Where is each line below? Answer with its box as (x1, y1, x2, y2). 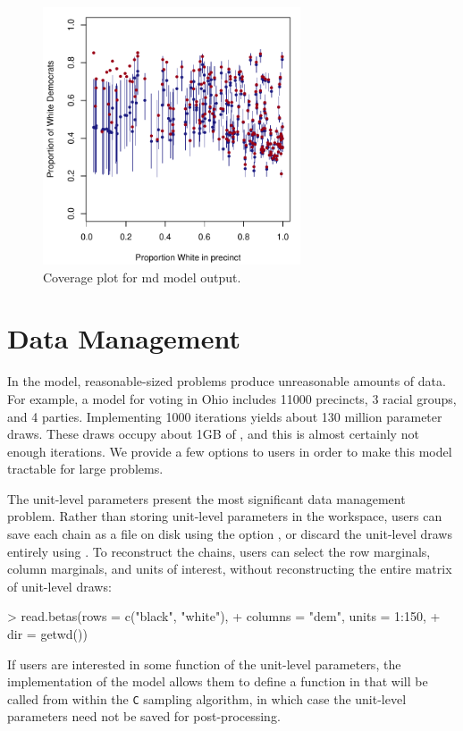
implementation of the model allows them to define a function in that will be (7, 672, 428, 691)
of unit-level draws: (7, 576, 112, 595)
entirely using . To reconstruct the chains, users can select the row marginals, (7, 542, 431, 560)
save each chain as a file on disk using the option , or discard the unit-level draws (7, 525, 452, 543)
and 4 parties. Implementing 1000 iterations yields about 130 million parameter (7, 407, 442, 425)
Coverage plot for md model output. (43, 267, 241, 286)
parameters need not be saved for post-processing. (7, 707, 281, 726)
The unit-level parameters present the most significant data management (7, 489, 406, 508)
